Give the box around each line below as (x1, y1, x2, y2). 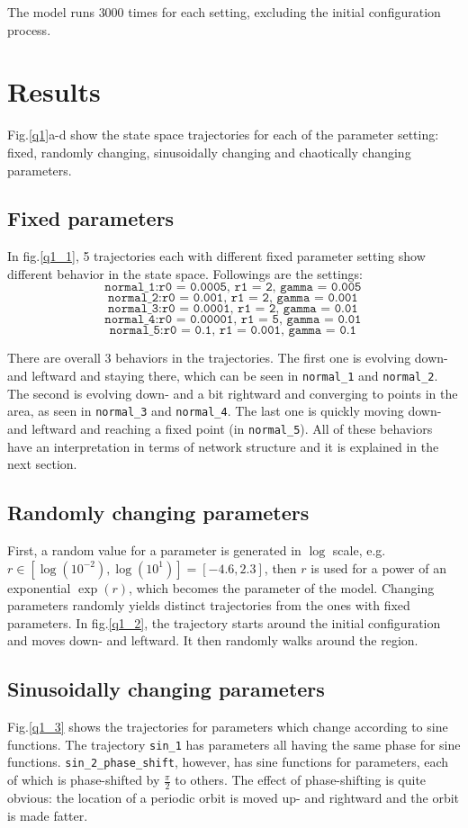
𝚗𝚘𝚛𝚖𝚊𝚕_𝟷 (104, 281, 156, 294)
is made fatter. (7, 805, 88, 824)
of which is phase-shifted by (7, 770, 160, 789)
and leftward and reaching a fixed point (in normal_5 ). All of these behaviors (7, 418, 433, 437)
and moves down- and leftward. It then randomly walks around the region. (7, 631, 418, 650)
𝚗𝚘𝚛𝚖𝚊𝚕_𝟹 (107, 302, 159, 316)
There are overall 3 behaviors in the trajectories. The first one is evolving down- (7, 348, 448, 367)
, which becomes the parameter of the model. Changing (129, 578, 435, 597)
